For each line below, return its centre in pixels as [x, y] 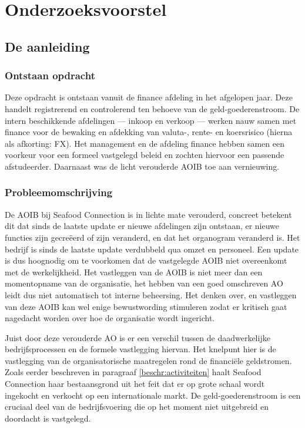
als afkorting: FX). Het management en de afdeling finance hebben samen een [145, 143]
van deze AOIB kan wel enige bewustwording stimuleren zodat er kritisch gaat [146, 306]
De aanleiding [47, 46]
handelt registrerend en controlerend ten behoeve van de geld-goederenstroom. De [152, 108]
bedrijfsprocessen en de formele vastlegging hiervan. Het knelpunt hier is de [140, 349]
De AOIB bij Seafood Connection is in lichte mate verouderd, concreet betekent [148, 214]
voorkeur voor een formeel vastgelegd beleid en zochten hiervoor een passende [145, 155]
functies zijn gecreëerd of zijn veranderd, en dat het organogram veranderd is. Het [152, 237]
